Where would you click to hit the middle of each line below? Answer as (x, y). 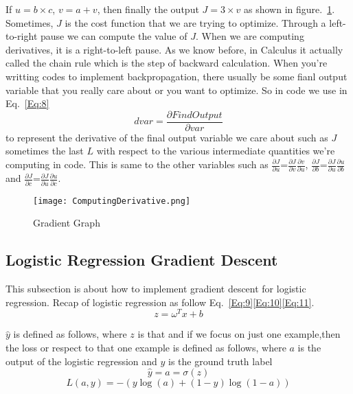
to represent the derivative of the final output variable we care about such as (167, 137)
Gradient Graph (67, 223)
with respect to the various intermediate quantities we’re (216, 151)
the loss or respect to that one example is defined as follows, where (146, 347)
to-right (22, 36)
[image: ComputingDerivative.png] (112, 201)
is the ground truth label (220, 361)
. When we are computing (250, 36)
